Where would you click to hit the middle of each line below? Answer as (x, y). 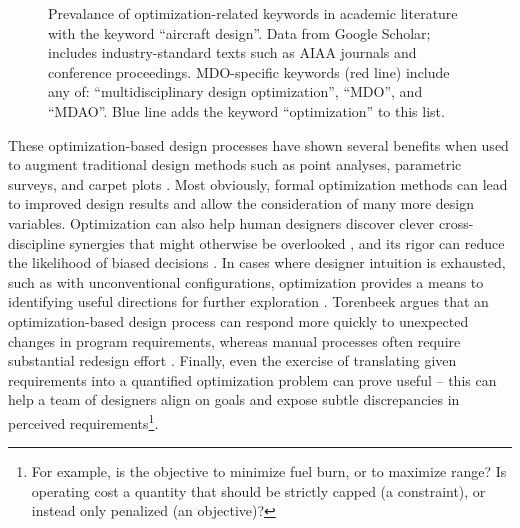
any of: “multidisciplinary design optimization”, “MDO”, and (235, 91)
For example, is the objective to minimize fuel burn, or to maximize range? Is (269, 471)
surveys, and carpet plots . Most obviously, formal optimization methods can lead (258, 183)
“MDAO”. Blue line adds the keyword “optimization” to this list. (246, 110)
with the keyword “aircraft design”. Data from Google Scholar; (239, 32)
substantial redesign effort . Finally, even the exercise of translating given (232, 360)
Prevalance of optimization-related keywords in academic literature (253, 13)
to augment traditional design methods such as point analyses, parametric (235, 164)
